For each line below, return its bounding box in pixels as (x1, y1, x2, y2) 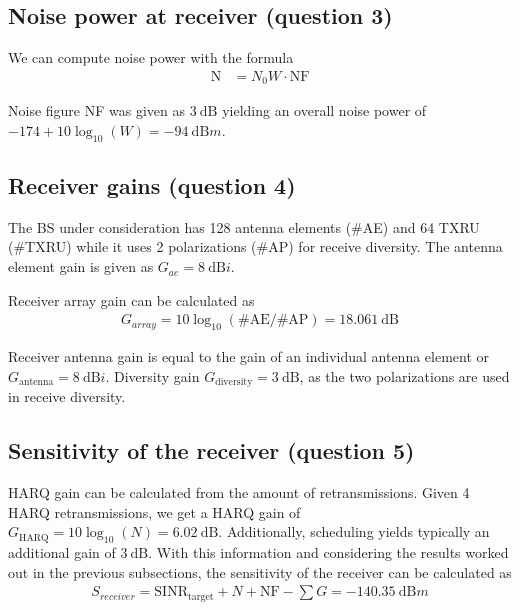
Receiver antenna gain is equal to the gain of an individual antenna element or (8, 346, 490, 367)
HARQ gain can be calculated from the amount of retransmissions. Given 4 (8, 481, 470, 502)
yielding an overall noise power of (222, 100, 427, 121)
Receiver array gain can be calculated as (8, 289, 255, 310)
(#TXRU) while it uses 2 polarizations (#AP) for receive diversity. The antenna (8, 236, 503, 257)
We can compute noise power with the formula (8, 47, 294, 68)
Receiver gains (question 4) (8, 170, 296, 201)
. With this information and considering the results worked (148, 541, 509, 562)
